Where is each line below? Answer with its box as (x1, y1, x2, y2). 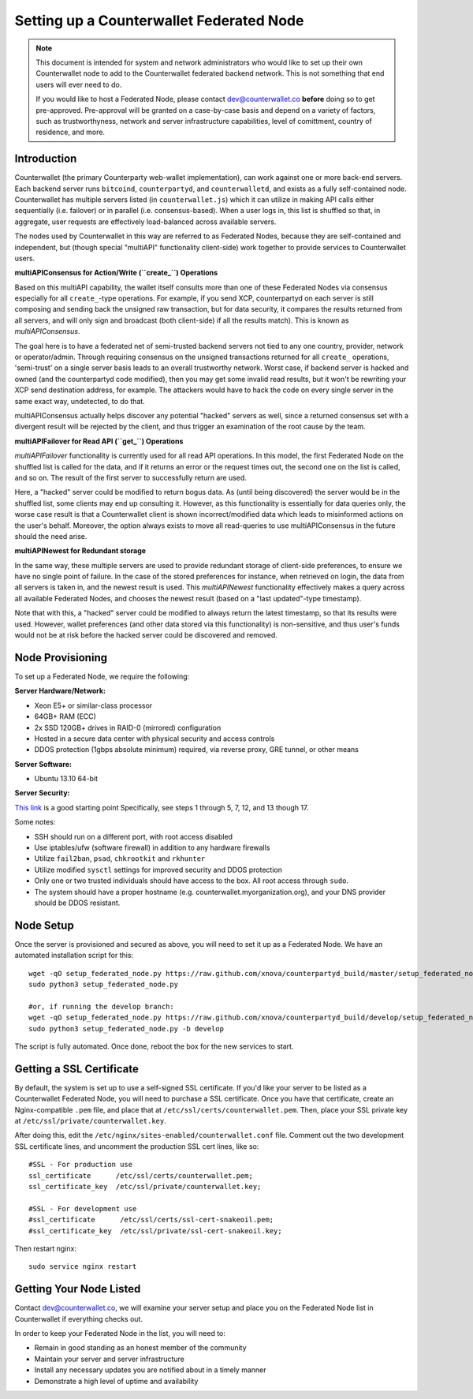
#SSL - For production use (28, 1160, 133, 1169)
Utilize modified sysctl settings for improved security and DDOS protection (34, 865, 283, 874)
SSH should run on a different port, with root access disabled (34, 832, 233, 841)
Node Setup (14, 918, 74, 932)
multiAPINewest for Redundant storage (14, 546, 146, 555)
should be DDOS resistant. (34, 898, 121, 907)
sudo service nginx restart (28, 1262, 137, 1271)
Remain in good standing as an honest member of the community (34, 1343, 248, 1352)
